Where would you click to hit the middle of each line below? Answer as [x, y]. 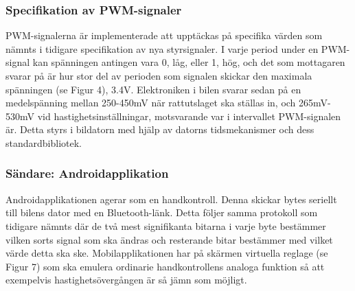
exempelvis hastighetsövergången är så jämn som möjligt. [126, 280]
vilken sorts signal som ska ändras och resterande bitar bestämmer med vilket [169, 239]
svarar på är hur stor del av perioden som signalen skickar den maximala [159, 75]
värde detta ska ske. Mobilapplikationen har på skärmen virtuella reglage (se [167, 253]
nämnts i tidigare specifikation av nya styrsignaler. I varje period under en [162, 48]
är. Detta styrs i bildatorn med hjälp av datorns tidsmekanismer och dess [160, 129]
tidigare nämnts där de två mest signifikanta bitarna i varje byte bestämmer [166, 225]
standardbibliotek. [44, 142]
